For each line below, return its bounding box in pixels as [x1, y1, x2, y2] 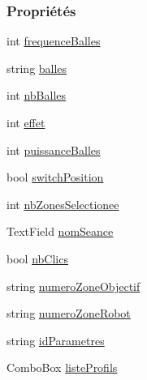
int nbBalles [6, 87, 67, 104]
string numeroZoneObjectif [6, 277, 141, 294]
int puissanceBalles [6, 141, 101, 158]
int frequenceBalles [6, 32, 101, 49]
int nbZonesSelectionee [6, 195, 119, 212]
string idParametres [6, 331, 105, 348]
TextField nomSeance [6, 223, 114, 240]
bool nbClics [6, 250, 68, 267]
